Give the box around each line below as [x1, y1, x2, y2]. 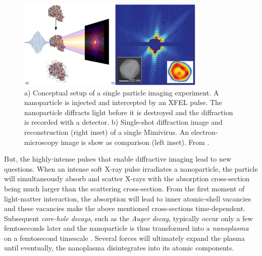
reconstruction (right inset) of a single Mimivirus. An [24, 126, 189, 137]
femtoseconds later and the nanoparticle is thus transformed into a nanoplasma [4, 223, 249, 233]
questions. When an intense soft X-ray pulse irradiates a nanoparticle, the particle [4, 163, 258, 174]
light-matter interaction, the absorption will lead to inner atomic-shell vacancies [4, 193, 251, 203]
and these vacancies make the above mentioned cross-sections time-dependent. [4, 203, 245, 214]
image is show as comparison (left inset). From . [61, 136, 209, 147]
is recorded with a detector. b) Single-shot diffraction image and [24, 117, 223, 127]
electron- [191, 126, 218, 137]
